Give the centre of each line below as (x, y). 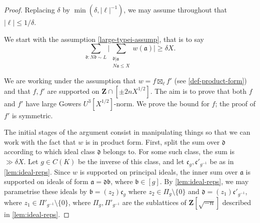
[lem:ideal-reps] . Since (37, 171)
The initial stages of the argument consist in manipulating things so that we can (127, 132)
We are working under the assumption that (70, 80)
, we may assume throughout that (175, 9)
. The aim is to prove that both (198, 91)
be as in (222, 161)
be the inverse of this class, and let (131, 161)
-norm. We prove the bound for (161, 103)
